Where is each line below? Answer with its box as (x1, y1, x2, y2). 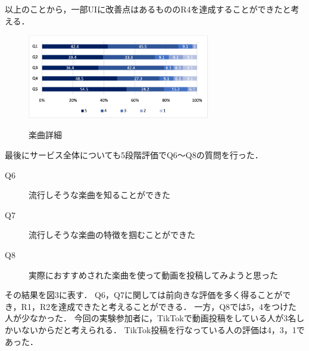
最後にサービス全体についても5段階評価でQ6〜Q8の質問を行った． (5, 149, 263, 161)
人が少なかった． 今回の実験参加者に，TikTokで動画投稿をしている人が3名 (5, 312, 296, 324)
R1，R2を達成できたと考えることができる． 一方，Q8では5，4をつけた (21, 300, 297, 312)
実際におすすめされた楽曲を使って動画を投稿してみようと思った (29, 268, 278, 281)
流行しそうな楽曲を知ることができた (29, 189, 170, 201)
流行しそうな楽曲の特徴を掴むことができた (29, 228, 195, 241)
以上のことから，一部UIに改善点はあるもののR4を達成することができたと (5, 3, 291, 15)
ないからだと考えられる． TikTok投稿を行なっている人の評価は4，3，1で (21, 323, 305, 336)
